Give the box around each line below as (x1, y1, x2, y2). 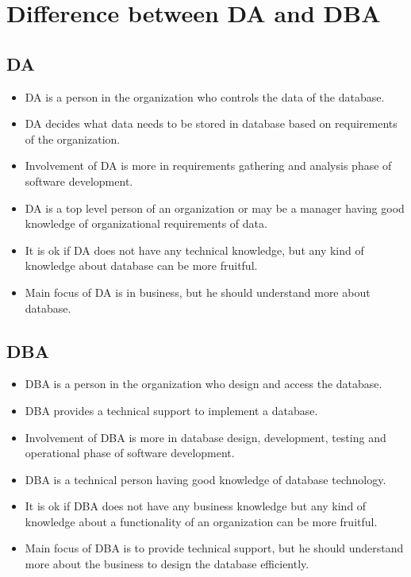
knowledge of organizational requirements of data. (25, 215, 267, 232)
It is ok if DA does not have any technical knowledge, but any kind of (25, 241, 364, 258)
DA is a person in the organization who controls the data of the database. (25, 88, 385, 105)
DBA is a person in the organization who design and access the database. (25, 375, 382, 392)
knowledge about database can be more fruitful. (25, 257, 258, 274)
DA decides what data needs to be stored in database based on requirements (25, 115, 398, 132)
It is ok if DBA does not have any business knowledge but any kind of (25, 498, 367, 514)
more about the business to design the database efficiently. (25, 556, 309, 572)
